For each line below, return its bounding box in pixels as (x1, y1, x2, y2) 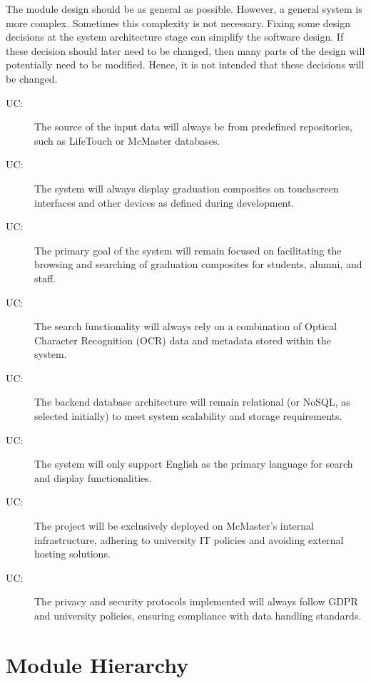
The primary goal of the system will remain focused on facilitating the (34, 242, 342, 257)
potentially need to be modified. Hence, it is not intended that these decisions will (6, 57, 365, 72)
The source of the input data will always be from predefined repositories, (34, 119, 352, 134)
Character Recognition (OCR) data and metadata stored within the (34, 332, 331, 347)
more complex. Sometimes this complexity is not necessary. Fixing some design (6, 15, 350, 30)
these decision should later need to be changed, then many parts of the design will (6, 43, 365, 58)
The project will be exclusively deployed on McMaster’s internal (34, 518, 314, 533)
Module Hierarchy (6, 649, 189, 679)
